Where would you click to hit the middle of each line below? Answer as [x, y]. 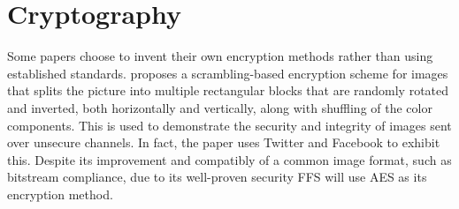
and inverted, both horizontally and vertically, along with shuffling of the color [220, 107]
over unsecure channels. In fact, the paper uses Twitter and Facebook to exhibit [224, 142]
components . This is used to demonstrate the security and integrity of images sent [229, 125]
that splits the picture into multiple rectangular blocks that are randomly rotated [228, 90]
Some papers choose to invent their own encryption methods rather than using [220, 56]
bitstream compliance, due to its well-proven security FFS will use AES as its [217, 177]
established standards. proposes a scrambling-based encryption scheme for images [228, 73]
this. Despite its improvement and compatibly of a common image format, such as [229, 159]
